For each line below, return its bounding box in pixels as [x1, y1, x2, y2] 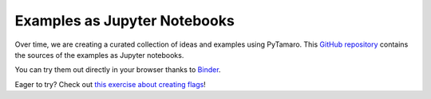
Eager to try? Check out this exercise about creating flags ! [14, 79, 207, 89]
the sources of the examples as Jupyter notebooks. [14, 50, 184, 59]
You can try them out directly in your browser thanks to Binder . [14, 65, 221, 74]
